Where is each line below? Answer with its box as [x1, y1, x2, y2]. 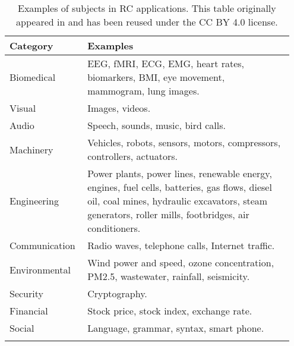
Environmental [10, 262, 71, 276]
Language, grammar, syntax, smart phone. [87, 321, 264, 335]
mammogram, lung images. [87, 84, 200, 97]
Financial [10, 304, 48, 317]
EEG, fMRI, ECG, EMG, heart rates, [87, 56, 245, 70]
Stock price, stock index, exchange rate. [87, 304, 252, 317]
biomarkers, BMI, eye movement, [87, 70, 225, 84]
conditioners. [87, 221, 141, 235]
